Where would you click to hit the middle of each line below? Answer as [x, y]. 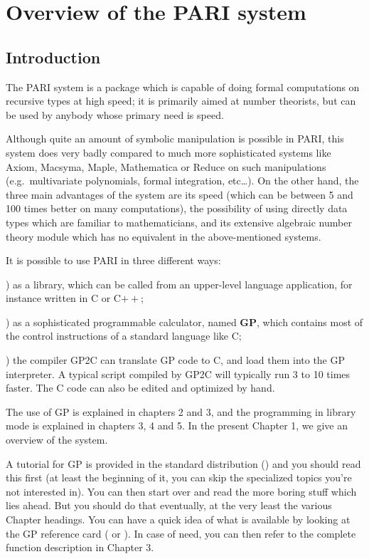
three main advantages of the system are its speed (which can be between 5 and [180, 194]
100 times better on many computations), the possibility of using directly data [177, 208]
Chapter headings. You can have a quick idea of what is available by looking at [178, 519]
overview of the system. [57, 440]
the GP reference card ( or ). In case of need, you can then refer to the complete [181, 533]
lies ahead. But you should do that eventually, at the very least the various [169, 505]
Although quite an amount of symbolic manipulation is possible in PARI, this [175, 139]
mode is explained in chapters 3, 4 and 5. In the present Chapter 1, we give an [177, 425]
